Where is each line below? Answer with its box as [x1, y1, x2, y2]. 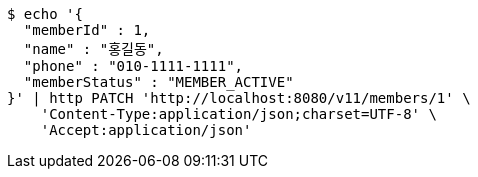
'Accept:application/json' [40, 122, 252, 138]
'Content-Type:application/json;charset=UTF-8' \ [40, 106, 437, 122]
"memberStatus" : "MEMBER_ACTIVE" [23, 74, 294, 90]
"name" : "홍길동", [23, 41, 164, 57]
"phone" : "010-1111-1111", [23, 58, 244, 74]
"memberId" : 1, [23, 22, 151, 38]
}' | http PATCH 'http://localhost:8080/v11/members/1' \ [7, 90, 471, 106]
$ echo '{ [7, 6, 83, 22]
